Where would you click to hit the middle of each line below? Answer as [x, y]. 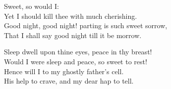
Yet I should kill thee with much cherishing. [71, 16]
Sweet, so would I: [31, 6]
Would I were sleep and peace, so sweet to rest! [76, 61]
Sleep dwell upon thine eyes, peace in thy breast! [78, 52]
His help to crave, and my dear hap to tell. [69, 81]
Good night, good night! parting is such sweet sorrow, [86, 25]
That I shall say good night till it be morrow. [73, 35]
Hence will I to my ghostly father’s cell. [64, 71]
